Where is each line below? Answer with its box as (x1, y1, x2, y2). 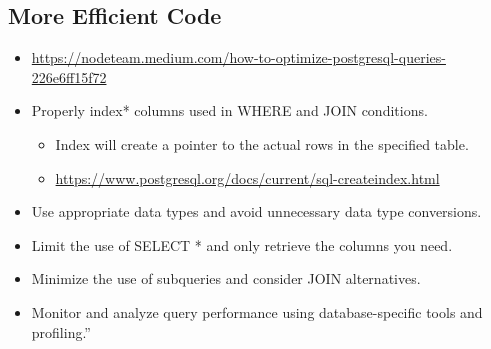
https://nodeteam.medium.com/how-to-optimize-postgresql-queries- (31, 47, 446, 68)
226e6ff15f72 (31, 66, 107, 87)
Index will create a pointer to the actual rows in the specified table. (55, 133, 469, 154)
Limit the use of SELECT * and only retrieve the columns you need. (31, 234, 453, 255)
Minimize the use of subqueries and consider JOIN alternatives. (31, 268, 421, 289)
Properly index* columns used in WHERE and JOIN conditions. (31, 100, 428, 121)
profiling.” (31, 321, 91, 342)
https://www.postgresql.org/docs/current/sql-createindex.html (55, 167, 440, 188)
